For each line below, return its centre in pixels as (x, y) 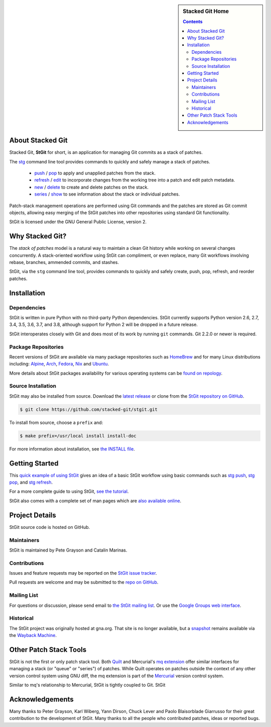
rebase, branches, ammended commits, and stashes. (64, 262)
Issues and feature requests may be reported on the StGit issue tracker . (83, 573)
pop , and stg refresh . (31, 482)
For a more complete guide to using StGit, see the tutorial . (69, 491)
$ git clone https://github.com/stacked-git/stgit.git (89, 409)
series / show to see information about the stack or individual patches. (107, 194)
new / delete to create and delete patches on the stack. (92, 187)
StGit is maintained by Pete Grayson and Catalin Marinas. (68, 550)
